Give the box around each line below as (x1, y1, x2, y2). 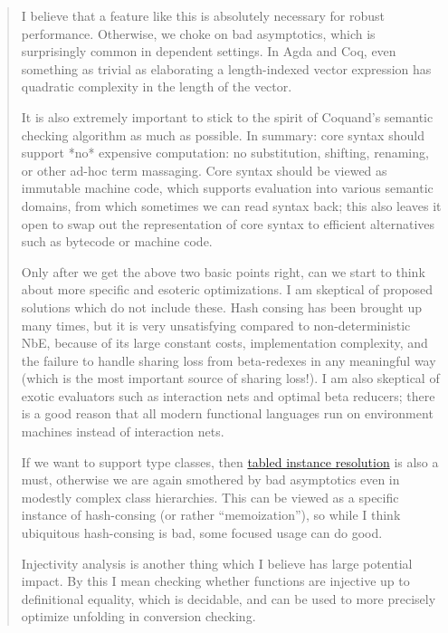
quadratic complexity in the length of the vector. (21, 77, 292, 96)
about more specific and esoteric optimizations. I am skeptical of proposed (21, 280, 434, 299)
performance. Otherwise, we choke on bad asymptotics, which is (21, 24, 376, 43)
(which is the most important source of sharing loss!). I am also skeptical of (21, 369, 440, 388)
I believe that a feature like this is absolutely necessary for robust (21, 6, 385, 24)
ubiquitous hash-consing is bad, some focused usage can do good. (21, 523, 383, 542)
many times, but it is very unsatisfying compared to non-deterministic (21, 315, 411, 334)
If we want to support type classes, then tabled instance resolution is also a (21, 452, 439, 471)
